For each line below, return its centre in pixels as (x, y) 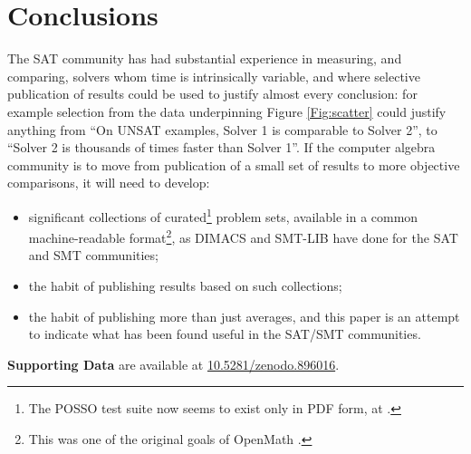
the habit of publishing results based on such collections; (185, 285)
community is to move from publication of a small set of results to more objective (234, 164)
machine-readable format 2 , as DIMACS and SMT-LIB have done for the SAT (243, 236)
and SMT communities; (93, 255)
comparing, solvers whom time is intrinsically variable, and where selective (214, 76)
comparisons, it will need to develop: (109, 183)
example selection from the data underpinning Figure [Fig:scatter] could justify (227, 111)
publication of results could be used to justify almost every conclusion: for (212, 94)
